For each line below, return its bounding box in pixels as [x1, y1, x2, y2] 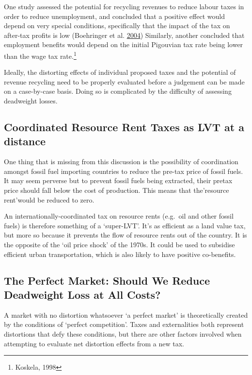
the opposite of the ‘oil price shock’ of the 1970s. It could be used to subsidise [4, 239, 235, 249]
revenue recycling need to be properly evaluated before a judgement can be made [4, 76, 245, 86]
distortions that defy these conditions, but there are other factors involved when [4, 328, 242, 339]
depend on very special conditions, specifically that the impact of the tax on [4, 20, 230, 31]
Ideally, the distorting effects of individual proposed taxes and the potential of [4, 67, 236, 77]
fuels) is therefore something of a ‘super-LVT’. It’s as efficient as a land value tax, [4, 220, 246, 230]
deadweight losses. [4, 96, 58, 105]
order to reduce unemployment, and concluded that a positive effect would [4, 11, 225, 21]
